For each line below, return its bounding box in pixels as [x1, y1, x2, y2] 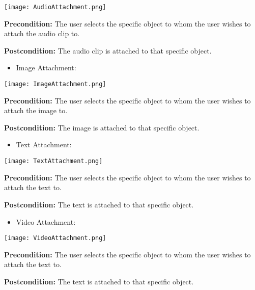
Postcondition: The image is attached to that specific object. [4, 122, 200, 133]
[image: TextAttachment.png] [4, 157, 103, 165]
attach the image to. [4, 105, 68, 116]
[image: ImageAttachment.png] [4, 81, 106, 88]
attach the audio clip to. [4, 28, 80, 39]
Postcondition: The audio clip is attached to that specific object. [4, 45, 212, 56]
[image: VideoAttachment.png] [4, 234, 106, 242]
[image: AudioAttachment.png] [4, 4, 106, 11]
